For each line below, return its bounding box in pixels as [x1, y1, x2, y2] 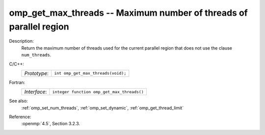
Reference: [9, 114, 31, 120]
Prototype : [24, 70, 49, 77]
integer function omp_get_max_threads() [52, 89, 144, 94]
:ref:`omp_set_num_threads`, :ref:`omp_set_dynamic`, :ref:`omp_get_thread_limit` [21, 105, 184, 110]
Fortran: [9, 79, 26, 85]
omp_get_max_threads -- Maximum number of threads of [9, 7, 248, 18]
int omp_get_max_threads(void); [54, 71, 127, 76]
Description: [9, 38, 34, 44]
